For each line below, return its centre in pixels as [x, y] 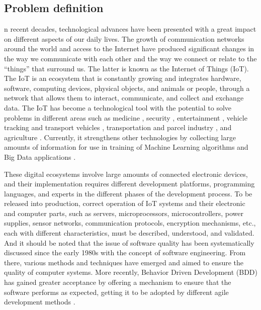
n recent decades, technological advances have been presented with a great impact [130, 29]
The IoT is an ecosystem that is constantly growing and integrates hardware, [123, 78]
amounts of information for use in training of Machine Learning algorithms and [126, 147]
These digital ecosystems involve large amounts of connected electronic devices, [126, 174]
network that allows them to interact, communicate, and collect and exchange [124, 98]
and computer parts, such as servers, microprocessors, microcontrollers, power [124, 213]
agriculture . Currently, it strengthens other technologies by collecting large [120, 137]
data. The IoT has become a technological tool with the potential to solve [118, 107]
